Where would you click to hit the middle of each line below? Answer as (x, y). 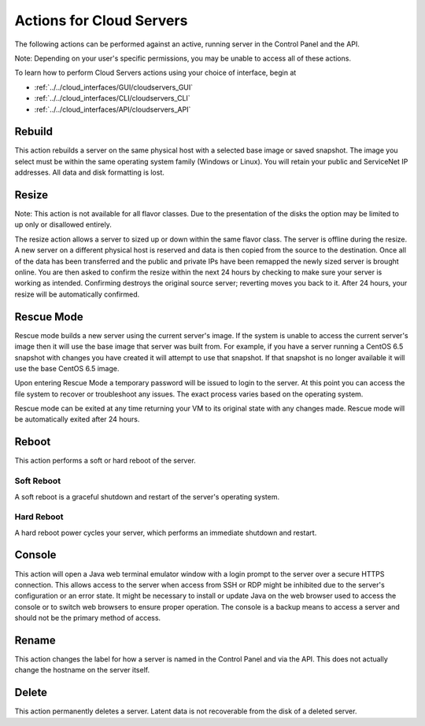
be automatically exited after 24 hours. (77, 419)
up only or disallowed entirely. (63, 225)
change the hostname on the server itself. (82, 670)
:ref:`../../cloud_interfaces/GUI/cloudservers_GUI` (114, 87)
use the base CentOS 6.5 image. (67, 368)
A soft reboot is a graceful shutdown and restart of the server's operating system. (147, 496)
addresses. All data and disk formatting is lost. (90, 172)
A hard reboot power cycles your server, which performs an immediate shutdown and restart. (166, 533)
